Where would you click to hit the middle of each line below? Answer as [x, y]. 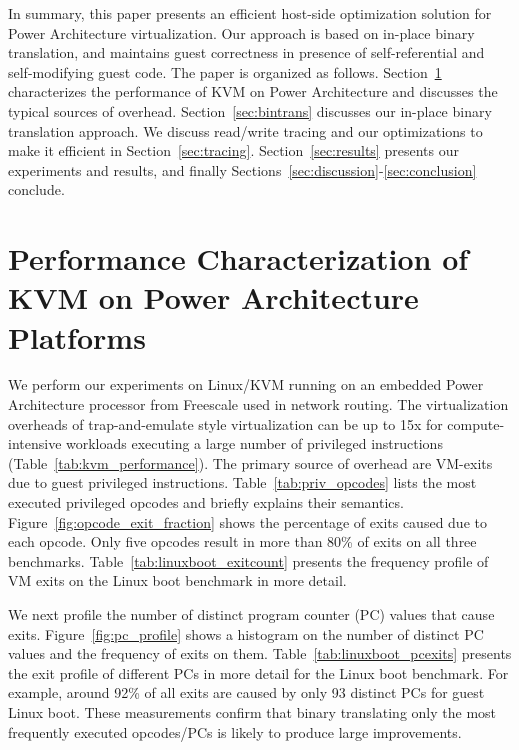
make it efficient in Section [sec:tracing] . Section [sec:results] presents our [233, 150]
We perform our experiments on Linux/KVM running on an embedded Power [246, 384]
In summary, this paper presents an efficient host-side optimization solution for [250, 13]
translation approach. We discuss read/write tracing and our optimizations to [245, 130]
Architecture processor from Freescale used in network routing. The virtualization [258, 404]
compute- [476, 423]
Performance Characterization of [238, 258]
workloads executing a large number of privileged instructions [254, 443]
